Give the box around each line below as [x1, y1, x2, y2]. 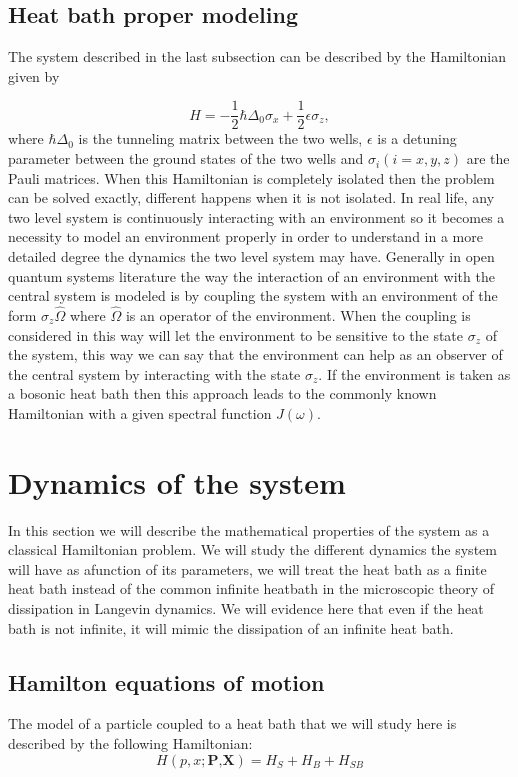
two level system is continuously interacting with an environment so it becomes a [8, 206, 505, 227]
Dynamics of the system [8, 461, 346, 502]
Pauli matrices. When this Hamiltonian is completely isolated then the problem [8, 167, 495, 188]
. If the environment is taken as [318, 363, 511, 384]
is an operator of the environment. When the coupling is [125, 305, 471, 326]
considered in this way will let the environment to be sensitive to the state [8, 324, 464, 345]
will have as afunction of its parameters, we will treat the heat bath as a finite [8, 558, 487, 579]
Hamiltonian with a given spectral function [8, 402, 272, 423]
